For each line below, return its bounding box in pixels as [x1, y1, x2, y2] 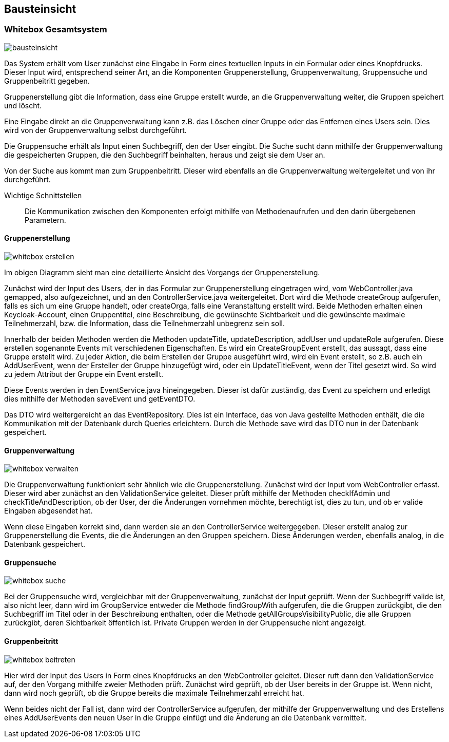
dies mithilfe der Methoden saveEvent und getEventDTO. [4, 394, 196, 404]
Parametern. [25, 215, 66, 224]
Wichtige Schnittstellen [4, 191, 82, 200]
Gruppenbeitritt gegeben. [4, 76, 90, 85]
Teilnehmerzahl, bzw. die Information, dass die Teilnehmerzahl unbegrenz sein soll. [4, 319, 285, 328]
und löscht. [4, 101, 42, 110]
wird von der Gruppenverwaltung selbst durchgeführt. [4, 125, 187, 135]
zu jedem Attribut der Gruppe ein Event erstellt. [4, 370, 164, 379]
